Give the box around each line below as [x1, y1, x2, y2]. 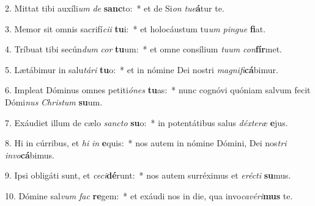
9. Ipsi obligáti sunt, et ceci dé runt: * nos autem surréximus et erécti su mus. [5, 169, 291, 182]
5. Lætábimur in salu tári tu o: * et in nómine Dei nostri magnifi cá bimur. [5, 63, 278, 76]
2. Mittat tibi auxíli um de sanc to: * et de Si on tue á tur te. [5, 2, 224, 14]
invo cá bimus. [5, 148, 54, 161]
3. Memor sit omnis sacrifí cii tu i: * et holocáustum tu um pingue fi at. [5, 22, 266, 35]
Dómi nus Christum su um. [5, 95, 103, 108]
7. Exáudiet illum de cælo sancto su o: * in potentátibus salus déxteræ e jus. [5, 116, 288, 129]
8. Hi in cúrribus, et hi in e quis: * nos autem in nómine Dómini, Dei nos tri [5, 137, 287, 149]
